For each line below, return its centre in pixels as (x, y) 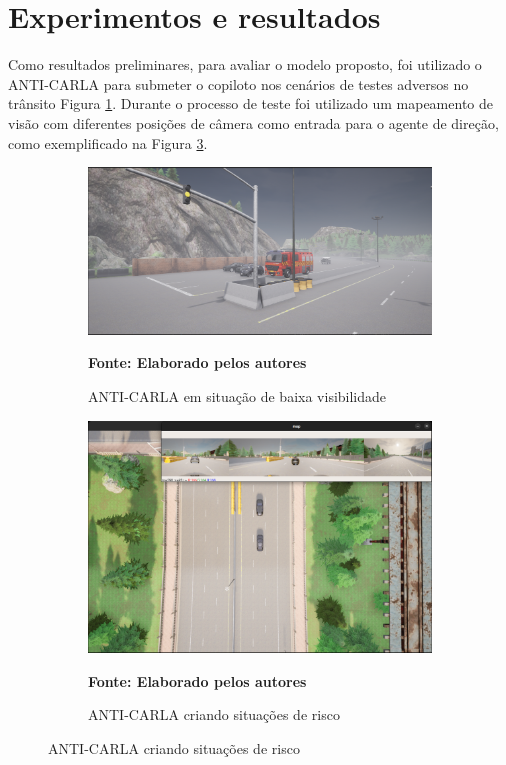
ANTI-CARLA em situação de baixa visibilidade (237, 395)
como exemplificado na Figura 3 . (108, 142)
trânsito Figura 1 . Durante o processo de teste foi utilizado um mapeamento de (251, 103)
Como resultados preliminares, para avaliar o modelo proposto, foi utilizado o (245, 64)
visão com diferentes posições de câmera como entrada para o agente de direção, (253, 122)
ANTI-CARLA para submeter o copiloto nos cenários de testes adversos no (238, 83)
